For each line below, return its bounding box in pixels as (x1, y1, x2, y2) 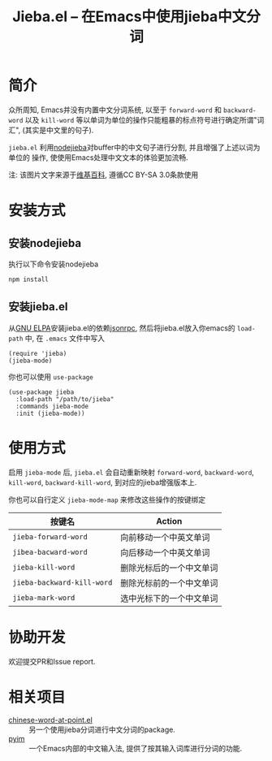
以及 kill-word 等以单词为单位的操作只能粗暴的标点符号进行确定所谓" (24, 115, 257, 124)
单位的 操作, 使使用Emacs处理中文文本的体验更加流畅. (8, 152, 188, 162)
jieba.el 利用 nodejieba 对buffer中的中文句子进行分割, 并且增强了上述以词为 (8, 142, 261, 152)
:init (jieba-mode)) (15, 409, 85, 417)
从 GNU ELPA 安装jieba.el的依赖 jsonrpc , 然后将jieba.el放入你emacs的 (8, 322, 235, 333)
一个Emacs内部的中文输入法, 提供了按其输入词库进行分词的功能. (28, 744, 242, 754)
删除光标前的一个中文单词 (120, 577, 218, 589)
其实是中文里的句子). (24, 125, 94, 135)
